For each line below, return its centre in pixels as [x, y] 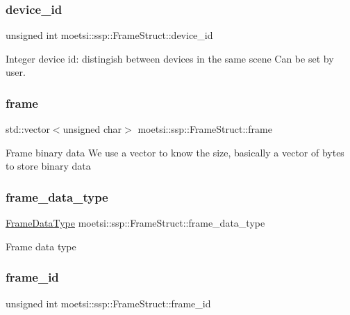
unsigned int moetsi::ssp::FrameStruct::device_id [109, 35]
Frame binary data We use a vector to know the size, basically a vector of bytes [175, 152]
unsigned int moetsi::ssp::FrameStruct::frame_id [108, 303]
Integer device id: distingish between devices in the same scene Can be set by [170, 58]
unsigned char [92, 129]
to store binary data [48, 166]
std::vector [28, 129]
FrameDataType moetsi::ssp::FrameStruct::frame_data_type [135, 223]
